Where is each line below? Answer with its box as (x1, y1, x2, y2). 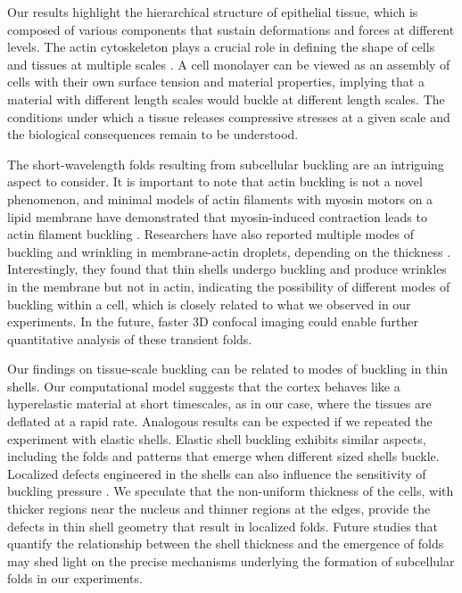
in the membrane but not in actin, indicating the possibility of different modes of (7, 276, 450, 295)
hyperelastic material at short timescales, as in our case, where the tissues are (7, 394, 432, 413)
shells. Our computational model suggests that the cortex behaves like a (7, 376, 400, 395)
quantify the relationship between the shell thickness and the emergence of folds (7, 534, 444, 553)
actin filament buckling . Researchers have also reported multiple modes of (7, 225, 415, 243)
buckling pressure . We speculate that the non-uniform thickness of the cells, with (7, 482, 454, 500)
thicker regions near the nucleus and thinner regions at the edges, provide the (7, 499, 431, 518)
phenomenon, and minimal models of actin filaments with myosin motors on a (7, 189, 433, 208)
